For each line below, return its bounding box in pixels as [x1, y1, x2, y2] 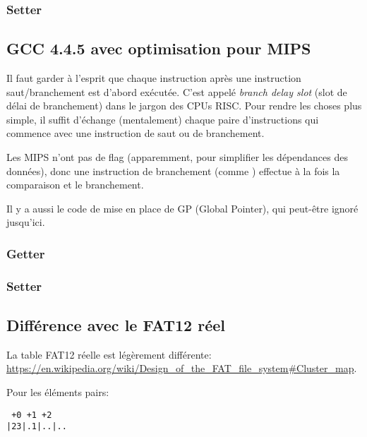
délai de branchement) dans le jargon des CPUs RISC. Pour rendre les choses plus [6, 98, 362, 113]
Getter [6, 244, 45, 262]
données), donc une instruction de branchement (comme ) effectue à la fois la [6, 163, 340, 178]
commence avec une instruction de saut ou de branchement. [6, 126, 265, 140]
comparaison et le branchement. [6, 177, 144, 192]
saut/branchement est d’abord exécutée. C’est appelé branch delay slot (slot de [6, 84, 347, 99]
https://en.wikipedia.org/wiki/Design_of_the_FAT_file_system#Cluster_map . [6, 361, 357, 376]
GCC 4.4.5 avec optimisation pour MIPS [6, 37, 311, 59]
